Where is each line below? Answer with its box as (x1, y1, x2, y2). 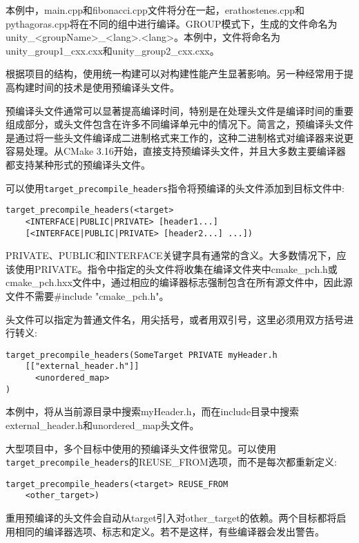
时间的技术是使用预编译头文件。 (34, 79, 179, 94)
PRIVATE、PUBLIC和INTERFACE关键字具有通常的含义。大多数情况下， (6, 248, 337, 263)
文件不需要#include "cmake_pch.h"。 (6, 288, 169, 303)
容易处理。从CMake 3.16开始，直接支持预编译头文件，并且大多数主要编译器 (6, 144, 346, 158)
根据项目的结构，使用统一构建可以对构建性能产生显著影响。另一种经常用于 (6, 66, 344, 81)
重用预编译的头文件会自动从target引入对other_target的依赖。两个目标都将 (6, 511, 337, 525)
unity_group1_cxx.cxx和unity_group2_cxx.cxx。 (6, 43, 220, 57)
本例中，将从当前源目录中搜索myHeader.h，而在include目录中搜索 (6, 404, 300, 419)
